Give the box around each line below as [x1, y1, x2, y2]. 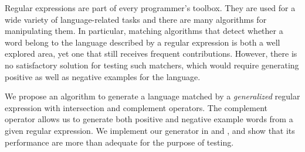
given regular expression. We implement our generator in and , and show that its [5, 124, 295, 136]
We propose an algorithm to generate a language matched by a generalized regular [5, 90, 300, 102]
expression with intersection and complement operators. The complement [5, 101, 268, 113]
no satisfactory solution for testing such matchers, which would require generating [5, 58, 299, 71]
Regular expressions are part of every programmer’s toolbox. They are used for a [5, 2, 296, 13]
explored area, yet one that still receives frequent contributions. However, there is [5, 47, 297, 60]
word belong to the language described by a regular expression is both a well [5, 36, 280, 48]
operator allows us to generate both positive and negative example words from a [5, 113, 293, 125]
